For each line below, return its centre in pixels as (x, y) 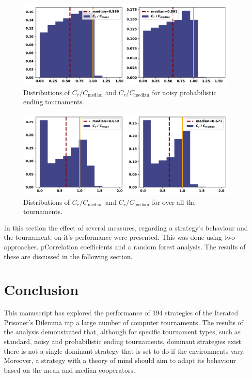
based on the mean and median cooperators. (70, 370)
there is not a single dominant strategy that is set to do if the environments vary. (125, 351)
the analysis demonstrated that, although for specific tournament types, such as (122, 332)
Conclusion (41, 289)
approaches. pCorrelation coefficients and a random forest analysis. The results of (125, 246)
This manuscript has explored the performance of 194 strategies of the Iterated (121, 313)
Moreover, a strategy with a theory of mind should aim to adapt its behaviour (120, 360)
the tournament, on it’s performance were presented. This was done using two (119, 237)
